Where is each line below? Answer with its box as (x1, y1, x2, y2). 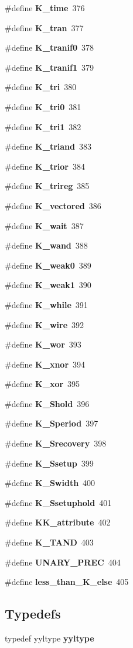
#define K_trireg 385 (5, 180, 90, 192)
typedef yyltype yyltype (5, 632, 94, 644)
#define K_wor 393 (5, 338, 81, 351)
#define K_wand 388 (5, 239, 88, 252)
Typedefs (5, 604, 61, 623)
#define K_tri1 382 (5, 120, 81, 133)
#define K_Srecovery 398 (5, 437, 107, 449)
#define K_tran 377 (5, 21, 84, 34)
